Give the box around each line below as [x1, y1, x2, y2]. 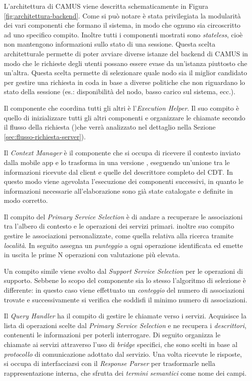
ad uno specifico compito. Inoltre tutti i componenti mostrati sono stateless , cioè [4, 29, 243, 39]
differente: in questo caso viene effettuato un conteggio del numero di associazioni [4, 285, 245, 295]
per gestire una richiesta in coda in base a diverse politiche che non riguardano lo [4, 77, 245, 87]
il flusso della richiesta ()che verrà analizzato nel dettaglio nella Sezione [4, 122, 216, 132]
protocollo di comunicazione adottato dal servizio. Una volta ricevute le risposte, [4, 348, 242, 359]
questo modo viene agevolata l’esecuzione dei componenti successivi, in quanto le [4, 176, 244, 186]
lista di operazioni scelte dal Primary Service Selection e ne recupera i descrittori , [4, 320, 247, 330]
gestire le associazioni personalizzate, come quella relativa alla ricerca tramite [4, 231, 234, 241]
